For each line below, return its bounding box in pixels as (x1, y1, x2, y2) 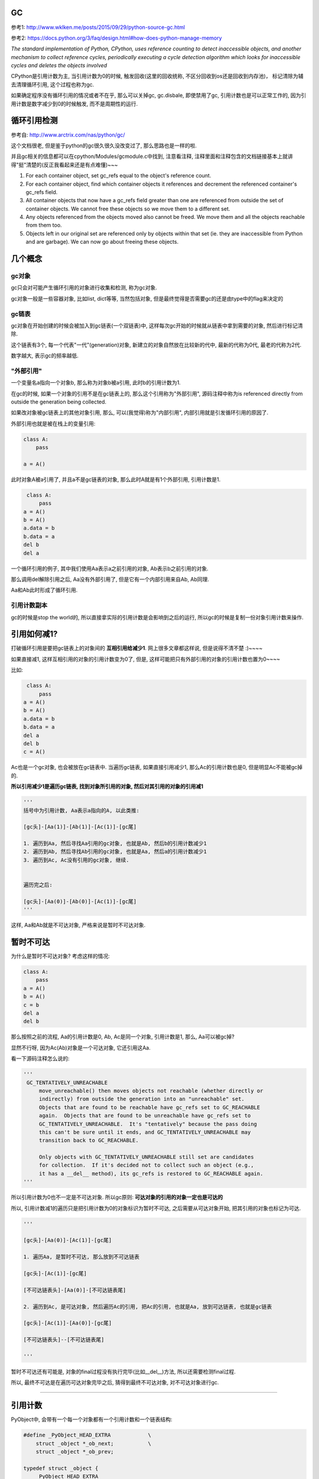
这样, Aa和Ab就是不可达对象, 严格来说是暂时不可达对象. (11, 922, 146, 929)
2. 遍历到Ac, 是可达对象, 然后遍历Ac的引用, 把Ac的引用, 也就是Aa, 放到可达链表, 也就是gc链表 (23, 1303, 272, 1310)
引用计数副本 (11, 601, 48, 609)
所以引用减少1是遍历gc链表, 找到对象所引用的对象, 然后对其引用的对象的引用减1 (11, 783, 204, 790)
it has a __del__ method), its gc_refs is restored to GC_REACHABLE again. (38, 1170, 263, 1177)
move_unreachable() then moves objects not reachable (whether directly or (38, 1087, 263, 1094)
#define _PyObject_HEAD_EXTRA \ (23, 1432, 152, 1439)
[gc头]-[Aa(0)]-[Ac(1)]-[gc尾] (23, 1237, 112, 1244)
